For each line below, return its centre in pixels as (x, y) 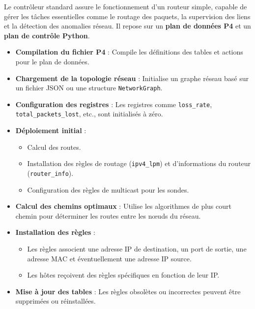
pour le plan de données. (52, 61)
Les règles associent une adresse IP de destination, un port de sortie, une (137, 249)
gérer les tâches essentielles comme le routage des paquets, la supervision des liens (127, 16)
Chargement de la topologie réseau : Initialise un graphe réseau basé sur (132, 78)
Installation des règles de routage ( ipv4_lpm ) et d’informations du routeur (139, 163)
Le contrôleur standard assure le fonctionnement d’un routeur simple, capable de (126, 6)
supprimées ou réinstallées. (56, 301)
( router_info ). (50, 173)
